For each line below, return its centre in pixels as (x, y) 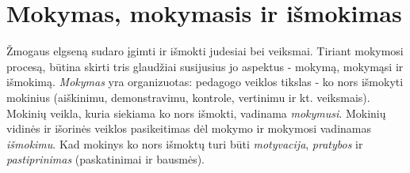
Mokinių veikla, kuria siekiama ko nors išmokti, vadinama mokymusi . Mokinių (196, 113)
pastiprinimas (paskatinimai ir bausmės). (106, 159)
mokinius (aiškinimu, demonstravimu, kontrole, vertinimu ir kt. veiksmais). (188, 97)
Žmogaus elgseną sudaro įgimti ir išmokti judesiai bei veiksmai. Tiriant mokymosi (205, 51)
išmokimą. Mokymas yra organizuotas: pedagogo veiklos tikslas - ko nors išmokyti (205, 82)
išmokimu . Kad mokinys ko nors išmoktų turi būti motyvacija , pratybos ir (185, 143)
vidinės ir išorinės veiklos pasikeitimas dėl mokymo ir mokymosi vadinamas (189, 128)
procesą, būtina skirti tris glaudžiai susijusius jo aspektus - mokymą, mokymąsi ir (205, 66)
